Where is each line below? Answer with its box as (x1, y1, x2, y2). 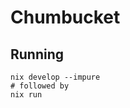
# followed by (10, 81, 70, 91)
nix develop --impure (10, 72, 101, 82)
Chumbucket (10, 6, 121, 29)
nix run (10, 90, 43, 100)
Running (10, 46, 65, 63)
